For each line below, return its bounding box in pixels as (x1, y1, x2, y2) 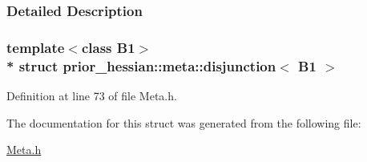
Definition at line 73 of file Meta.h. (6, 87, 177, 103)
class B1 (81, 37, 135, 57)
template (6, 37, 65, 57)
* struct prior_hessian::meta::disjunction (6, 55, 276, 75)
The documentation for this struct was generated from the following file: (6, 114, 361, 131)
